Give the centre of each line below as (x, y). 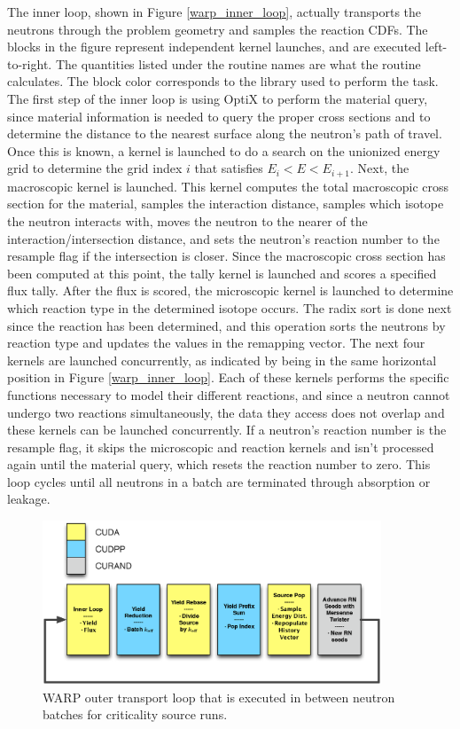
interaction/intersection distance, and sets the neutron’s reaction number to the (223, 238)
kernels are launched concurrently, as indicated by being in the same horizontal (222, 360)
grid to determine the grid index (95, 168)
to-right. (30, 63)
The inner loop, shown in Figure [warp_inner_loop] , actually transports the (214, 12)
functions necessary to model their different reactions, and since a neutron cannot (229, 394)
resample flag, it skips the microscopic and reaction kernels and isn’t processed (221, 447)
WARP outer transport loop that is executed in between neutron (219, 697)
